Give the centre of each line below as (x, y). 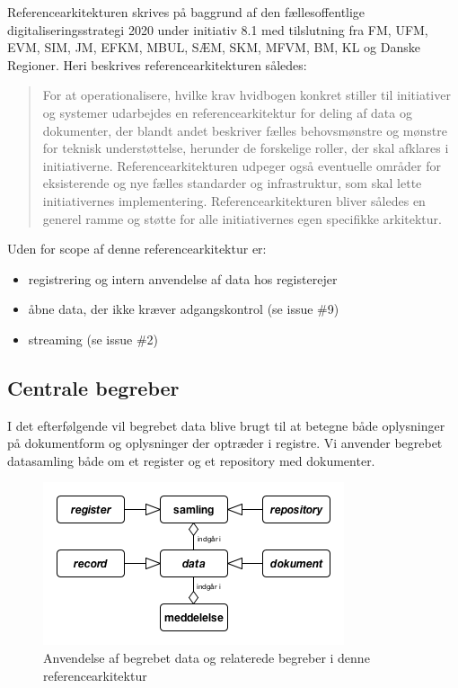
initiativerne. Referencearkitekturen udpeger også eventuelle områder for (242, 165)
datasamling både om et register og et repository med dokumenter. (191, 460)
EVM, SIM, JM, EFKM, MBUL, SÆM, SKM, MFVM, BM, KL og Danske (214, 47)
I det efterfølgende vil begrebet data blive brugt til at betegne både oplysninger (226, 425)
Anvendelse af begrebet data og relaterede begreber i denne (207, 658)
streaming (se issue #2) (93, 339)
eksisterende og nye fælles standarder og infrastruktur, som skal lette (232, 183)
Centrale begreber (93, 387)
